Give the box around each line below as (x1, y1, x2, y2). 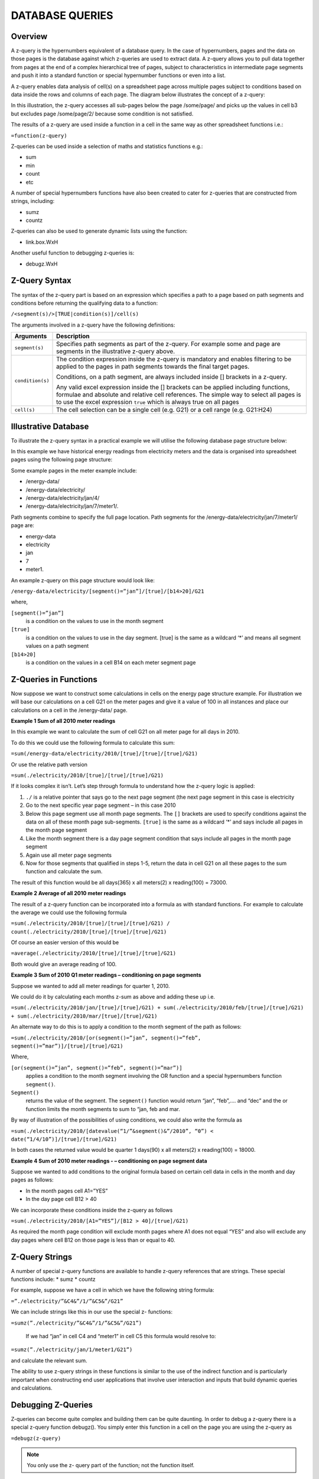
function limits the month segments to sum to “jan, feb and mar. (25, 1105, 180, 1112)
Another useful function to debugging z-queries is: (11, 249, 135, 257)
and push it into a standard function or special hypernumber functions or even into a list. (11, 72, 226, 79)
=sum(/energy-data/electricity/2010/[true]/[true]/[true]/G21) (11, 750, 198, 757)
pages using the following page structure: (11, 456, 113, 463)
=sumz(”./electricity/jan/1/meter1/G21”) (11, 1346, 133, 1353)
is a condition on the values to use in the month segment (25, 618, 164, 625)
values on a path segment (25, 642, 89, 650)
